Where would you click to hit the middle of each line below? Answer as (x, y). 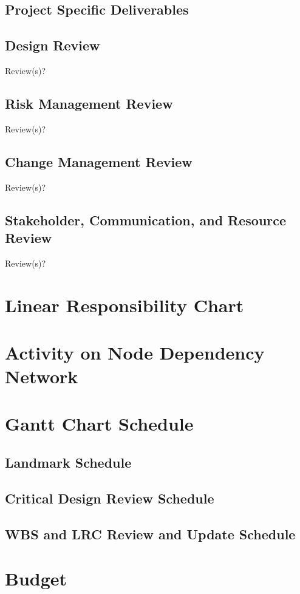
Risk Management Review (89, 103)
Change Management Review (99, 161)
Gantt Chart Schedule (99, 424)
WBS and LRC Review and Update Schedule (150, 534)
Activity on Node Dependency (135, 352)
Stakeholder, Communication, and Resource (146, 220)
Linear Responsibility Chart (124, 305)
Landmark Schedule (68, 463)
